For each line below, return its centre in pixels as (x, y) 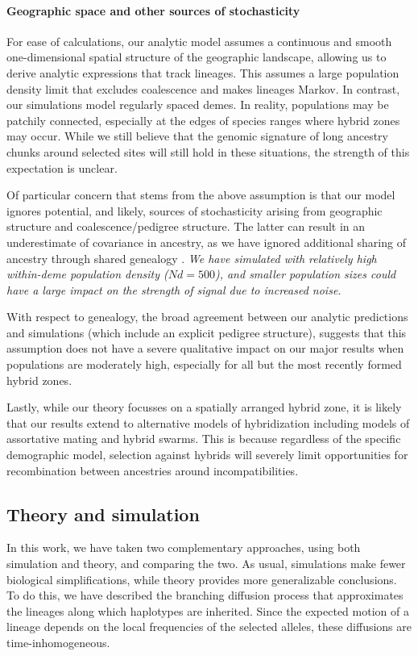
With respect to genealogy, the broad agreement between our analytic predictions (207, 317)
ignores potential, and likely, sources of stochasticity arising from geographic (195, 210)
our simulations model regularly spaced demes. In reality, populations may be (198, 104)
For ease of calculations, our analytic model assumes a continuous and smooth (199, 41)
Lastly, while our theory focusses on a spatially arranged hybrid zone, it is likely (204, 407)
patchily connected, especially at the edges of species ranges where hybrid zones (203, 120)
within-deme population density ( (87, 274)
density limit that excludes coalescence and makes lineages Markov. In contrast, (203, 88)
